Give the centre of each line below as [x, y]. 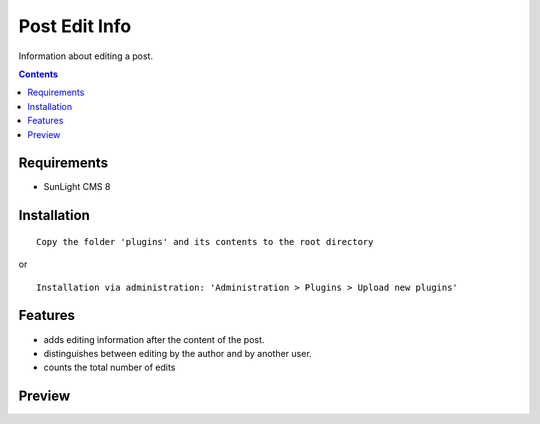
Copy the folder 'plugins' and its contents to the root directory [205, 241]
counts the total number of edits [109, 367]
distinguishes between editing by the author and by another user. [177, 353]
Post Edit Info [75, 26]
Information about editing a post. [86, 56]
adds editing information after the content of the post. [154, 339]
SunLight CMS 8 [77, 187]
